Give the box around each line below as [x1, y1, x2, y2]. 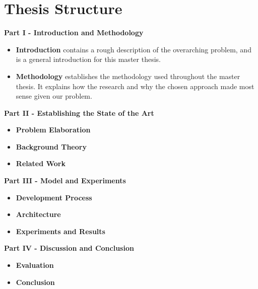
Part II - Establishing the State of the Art [4, 107, 154, 118]
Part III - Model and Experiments [4, 175, 126, 186]
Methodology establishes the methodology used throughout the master [16, 70, 240, 81]
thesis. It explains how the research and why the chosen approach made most [16, 81, 254, 91]
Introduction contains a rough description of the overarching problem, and [16, 44, 251, 54]
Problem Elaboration [16, 124, 91, 135]
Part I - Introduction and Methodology [4, 27, 144, 38]
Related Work [16, 158, 66, 169]
